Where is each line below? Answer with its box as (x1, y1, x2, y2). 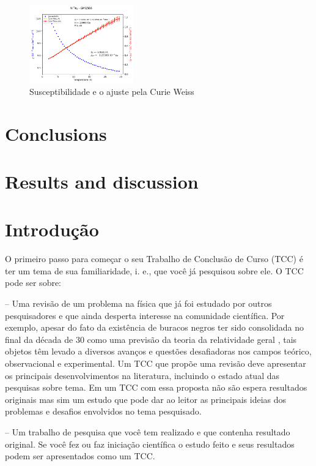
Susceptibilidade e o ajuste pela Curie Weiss (29, 85, 194, 97)
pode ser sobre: (5, 276, 62, 289)
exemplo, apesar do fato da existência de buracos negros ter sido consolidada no (5, 321, 304, 334)
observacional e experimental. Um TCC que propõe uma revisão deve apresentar (5, 357, 306, 369)
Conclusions (5, 121, 107, 146)
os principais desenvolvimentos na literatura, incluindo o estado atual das (5, 369, 279, 381)
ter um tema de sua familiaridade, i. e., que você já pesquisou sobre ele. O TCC (5, 264, 304, 277)
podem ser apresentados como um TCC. (5, 449, 155, 462)
